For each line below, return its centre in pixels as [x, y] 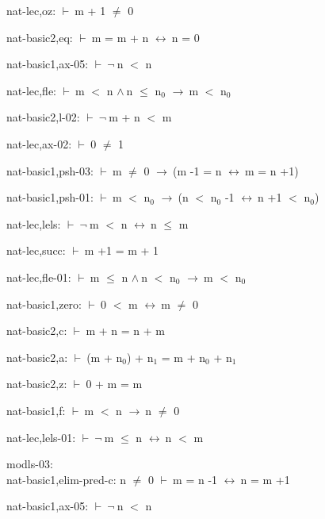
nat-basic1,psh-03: [50, 170]
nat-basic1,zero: [44, 304]
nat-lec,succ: [36, 250]
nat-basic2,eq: [40, 37]
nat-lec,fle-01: [39, 277]
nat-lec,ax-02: [39, 143]
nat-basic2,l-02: [43, 117]
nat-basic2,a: [37, 357]
